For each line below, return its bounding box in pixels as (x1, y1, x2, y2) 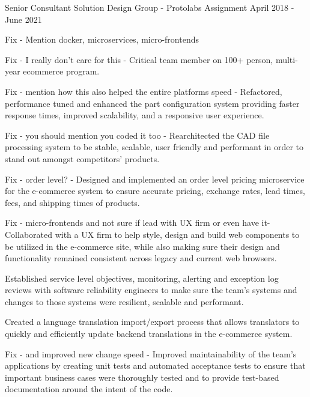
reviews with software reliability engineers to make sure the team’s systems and (5, 283, 297, 296)
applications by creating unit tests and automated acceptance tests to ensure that (5, 359, 306, 372)
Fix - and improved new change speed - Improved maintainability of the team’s (5, 347, 297, 360)
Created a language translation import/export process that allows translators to (5, 315, 300, 328)
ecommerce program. (23, 65, 100, 77)
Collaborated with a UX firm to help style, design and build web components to (5, 228, 300, 240)
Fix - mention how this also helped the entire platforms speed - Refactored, (5, 85, 282, 97)
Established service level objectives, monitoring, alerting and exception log (5, 271, 279, 284)
